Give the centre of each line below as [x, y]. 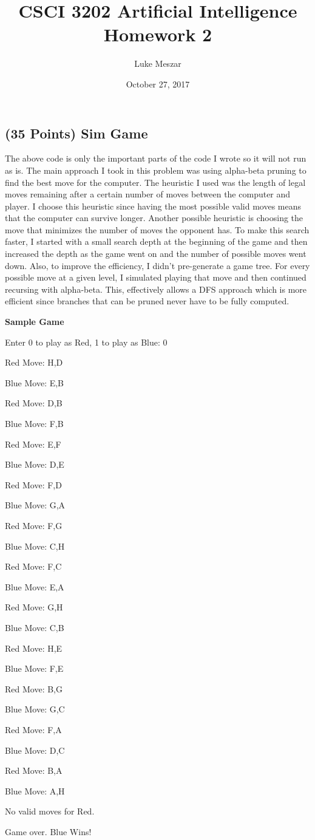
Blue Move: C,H [35, 546]
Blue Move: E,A [35, 586]
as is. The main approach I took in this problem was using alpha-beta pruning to [156, 170]
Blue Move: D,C [35, 750]
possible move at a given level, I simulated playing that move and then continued [156, 277]
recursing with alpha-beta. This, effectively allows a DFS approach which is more [156, 289]
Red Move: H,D [34, 362]
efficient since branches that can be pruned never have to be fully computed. [147, 301]
